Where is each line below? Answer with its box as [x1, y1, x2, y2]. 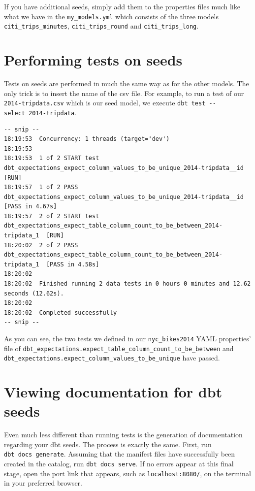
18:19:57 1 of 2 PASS [4, 184, 78, 191]
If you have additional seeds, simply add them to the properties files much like [4, 1, 240, 11]
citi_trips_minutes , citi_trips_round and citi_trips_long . [4, 21, 199, 31]
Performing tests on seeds [4, 50, 183, 70]
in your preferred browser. [4, 478, 82, 488]
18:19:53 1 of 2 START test [4, 155, 99, 162]
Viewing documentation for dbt [4, 382, 223, 402]
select [4, 109, 25, 117]
